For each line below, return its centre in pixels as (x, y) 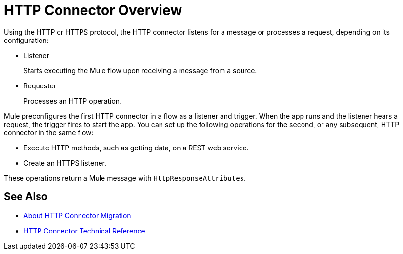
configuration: (26, 40)
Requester (40, 85)
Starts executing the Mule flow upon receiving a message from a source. (140, 70)
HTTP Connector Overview (93, 10)
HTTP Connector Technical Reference (84, 231)
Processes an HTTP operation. (73, 101)
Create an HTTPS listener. (65, 163)
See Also (26, 197)
